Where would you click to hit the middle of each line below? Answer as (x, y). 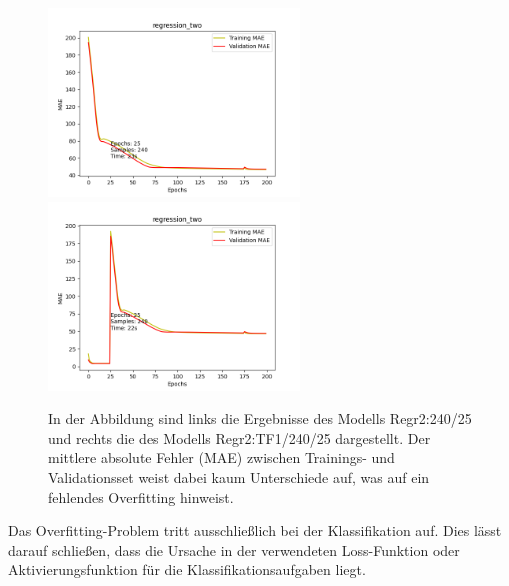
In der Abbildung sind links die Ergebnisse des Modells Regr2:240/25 (260, 418)
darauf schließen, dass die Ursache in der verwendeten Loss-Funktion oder (234, 549)
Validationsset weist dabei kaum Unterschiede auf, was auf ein (239, 476)
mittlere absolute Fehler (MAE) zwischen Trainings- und (221, 457)
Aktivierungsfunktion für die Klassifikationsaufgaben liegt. (187, 569)
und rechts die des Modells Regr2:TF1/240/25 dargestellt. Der (239, 437)
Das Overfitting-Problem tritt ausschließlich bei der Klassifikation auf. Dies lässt (255, 530)
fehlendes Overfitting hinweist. (141, 496)
